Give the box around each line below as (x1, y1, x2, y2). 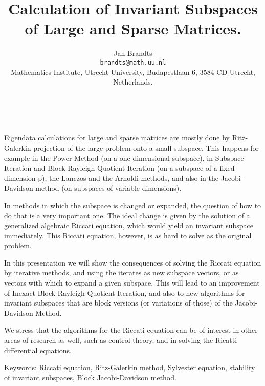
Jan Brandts (114, 48, 152, 58)
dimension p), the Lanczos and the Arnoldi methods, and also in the (4, 172, 219, 183)
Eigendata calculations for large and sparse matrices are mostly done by (4, 132, 230, 143)
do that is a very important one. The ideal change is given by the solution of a (4, 210, 250, 220)
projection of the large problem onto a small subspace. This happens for (33, 142, 259, 153)
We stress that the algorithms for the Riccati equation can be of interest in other (4, 324, 258, 335)
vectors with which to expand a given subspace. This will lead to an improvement (4, 277, 260, 288)
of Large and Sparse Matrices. (25, 18, 241, 39)
